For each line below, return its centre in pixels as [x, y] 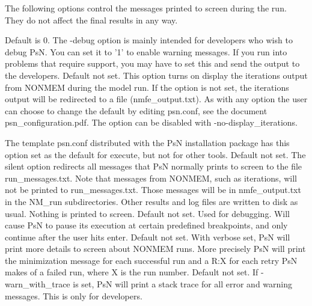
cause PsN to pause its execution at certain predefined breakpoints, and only [146, 225]
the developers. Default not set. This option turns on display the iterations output [156, 75]
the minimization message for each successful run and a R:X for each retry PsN [151, 260]
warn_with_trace [38, 284]
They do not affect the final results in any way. [91, 20]
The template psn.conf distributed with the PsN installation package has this [147, 142]
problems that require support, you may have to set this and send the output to [152, 63]
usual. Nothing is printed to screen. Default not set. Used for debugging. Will [148, 213]
